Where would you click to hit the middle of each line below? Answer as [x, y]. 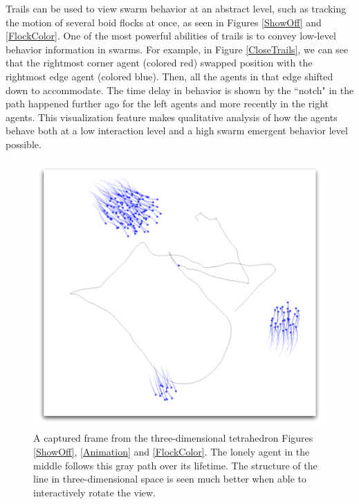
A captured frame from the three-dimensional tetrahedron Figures [173, 438]
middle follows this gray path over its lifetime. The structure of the [175, 465]
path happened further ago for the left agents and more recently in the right [167, 103]
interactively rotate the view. [95, 492]
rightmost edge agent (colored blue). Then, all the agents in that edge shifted [169, 76]
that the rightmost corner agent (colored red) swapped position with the [159, 63]
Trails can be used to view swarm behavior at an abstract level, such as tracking [176, 8]
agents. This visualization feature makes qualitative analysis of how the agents [172, 117]
